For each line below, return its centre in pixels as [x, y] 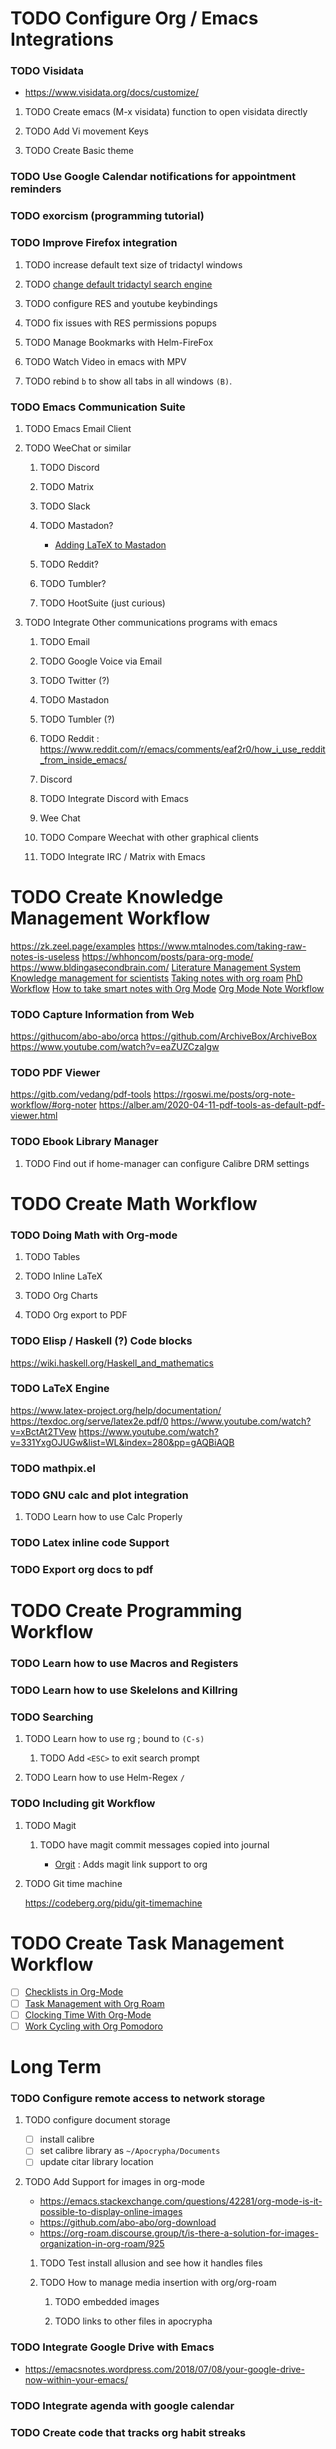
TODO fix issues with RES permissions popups [120, 323]
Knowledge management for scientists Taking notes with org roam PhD [156, 978]
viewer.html [34, 1116]
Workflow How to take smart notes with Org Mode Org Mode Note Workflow [167, 988]
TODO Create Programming [126, 1611]
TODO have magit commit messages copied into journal [154, 1844]
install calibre [67, 2139]
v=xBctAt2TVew [43, 1431]
